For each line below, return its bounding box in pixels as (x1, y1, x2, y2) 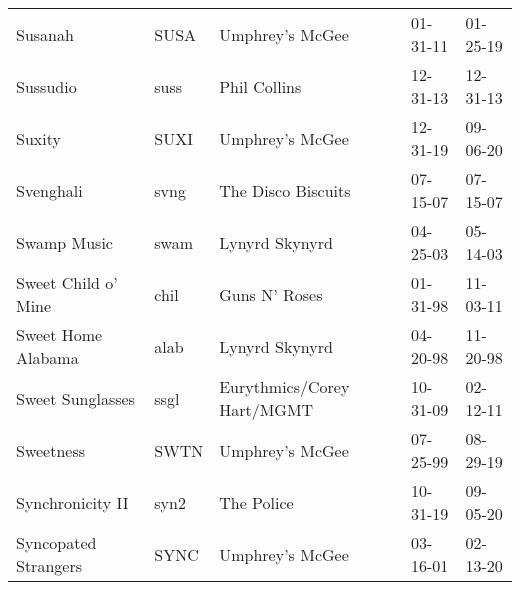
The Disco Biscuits (219, 178, 351, 202)
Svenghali (16, 178, 83, 202)
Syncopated (16, 531, 97, 554)
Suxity (16, 126, 61, 150)
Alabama (16, 346, 79, 369)
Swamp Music (16, 230, 113, 254)
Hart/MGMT (219, 398, 314, 421)
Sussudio (16, 74, 77, 98)
